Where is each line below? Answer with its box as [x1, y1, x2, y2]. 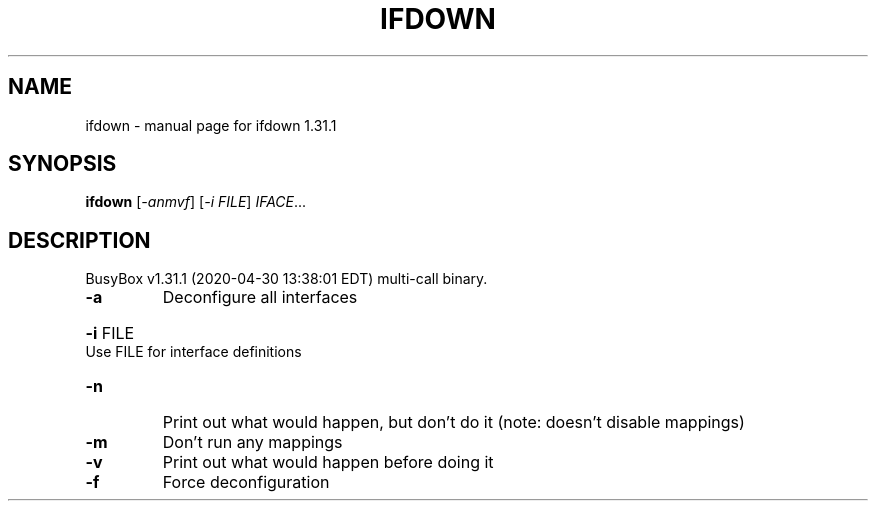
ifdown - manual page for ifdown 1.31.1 [85, 116, 337, 134]
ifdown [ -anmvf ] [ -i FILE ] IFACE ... [85, 193, 307, 211]
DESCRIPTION [8, 227, 151, 253]
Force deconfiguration [162, 472, 330, 493]
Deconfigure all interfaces [162, 287, 358, 308]
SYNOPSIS [8, 151, 117, 177]
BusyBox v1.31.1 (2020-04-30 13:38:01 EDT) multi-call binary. [85, 270, 488, 288]
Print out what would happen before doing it [162, 452, 494, 473]
